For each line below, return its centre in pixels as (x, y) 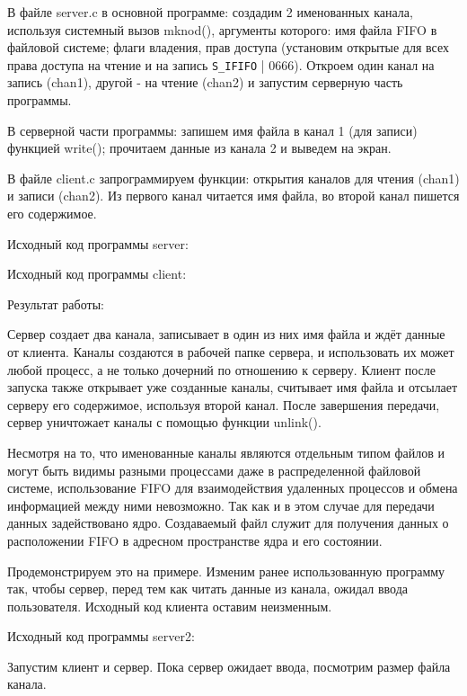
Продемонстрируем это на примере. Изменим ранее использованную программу (226, 571)
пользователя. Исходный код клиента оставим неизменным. (170, 606)
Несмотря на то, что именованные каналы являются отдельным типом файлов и (226, 452)
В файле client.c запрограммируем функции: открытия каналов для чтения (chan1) (233, 178)
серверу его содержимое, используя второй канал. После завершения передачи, (224, 404)
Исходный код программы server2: (101, 636)
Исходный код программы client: (97, 274)
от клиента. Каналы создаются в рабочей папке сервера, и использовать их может (231, 351)
